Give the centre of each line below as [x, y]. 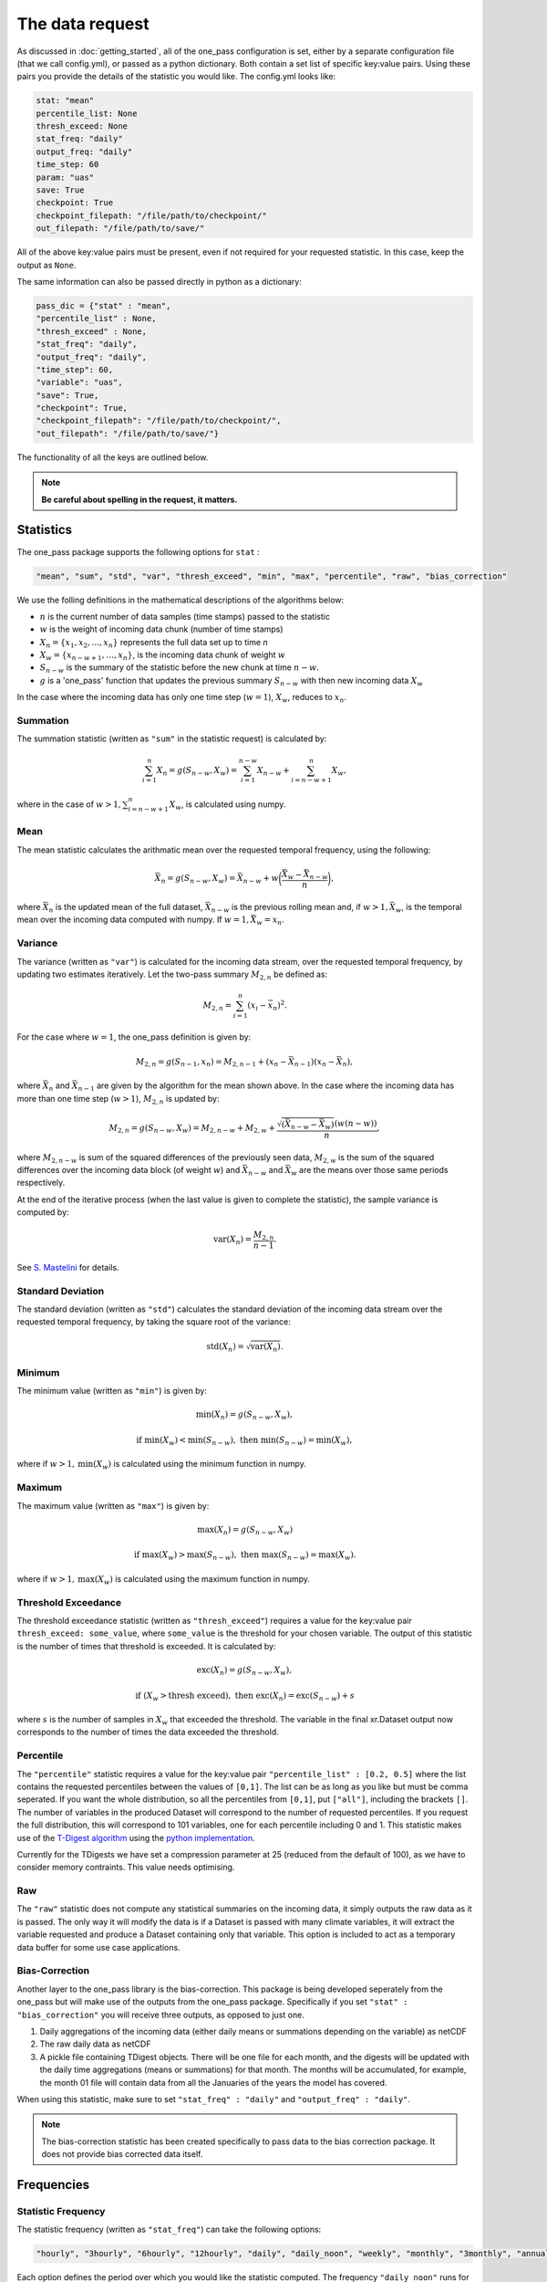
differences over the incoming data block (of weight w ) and [129, 1170]
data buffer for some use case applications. [99, 1947]
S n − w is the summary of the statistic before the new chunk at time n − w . [179, 669]
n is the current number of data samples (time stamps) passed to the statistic [185, 616]
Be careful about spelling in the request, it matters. [139, 499]
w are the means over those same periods [369, 1171]
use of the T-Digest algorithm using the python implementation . [136, 1837]
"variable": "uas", [79, 382]
